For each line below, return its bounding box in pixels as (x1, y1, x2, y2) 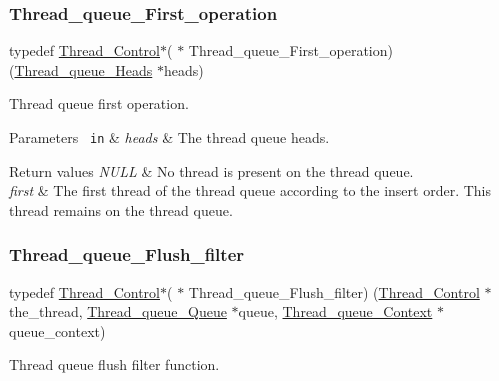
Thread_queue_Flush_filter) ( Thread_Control (188, 281, 480, 302)
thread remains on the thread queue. (9, 199, 233, 220)
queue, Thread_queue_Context (238, 301, 433, 322)
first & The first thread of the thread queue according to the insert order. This (9, 180, 491, 201)
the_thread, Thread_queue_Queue (9, 301, 227, 322)
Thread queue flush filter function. (9, 354, 220, 375)
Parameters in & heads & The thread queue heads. (9, 127, 330, 147)
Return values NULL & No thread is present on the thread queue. (9, 160, 414, 181)
